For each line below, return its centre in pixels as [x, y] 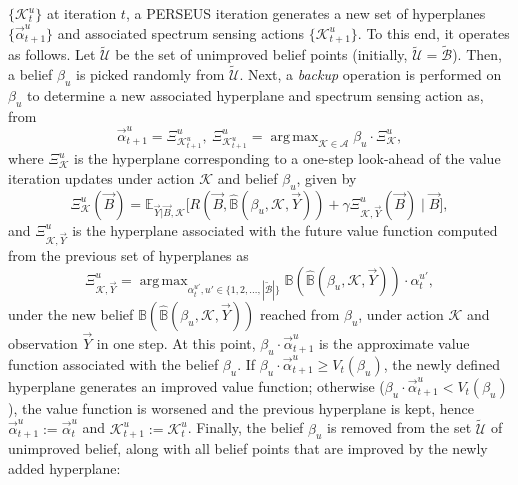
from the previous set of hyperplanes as [128, 254]
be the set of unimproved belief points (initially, [261, 54]
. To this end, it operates [433, 32]
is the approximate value [394, 342]
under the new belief [71, 313]
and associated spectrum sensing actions [180, 32]
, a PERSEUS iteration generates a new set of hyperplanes [305, 13]
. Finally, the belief [245, 427]
